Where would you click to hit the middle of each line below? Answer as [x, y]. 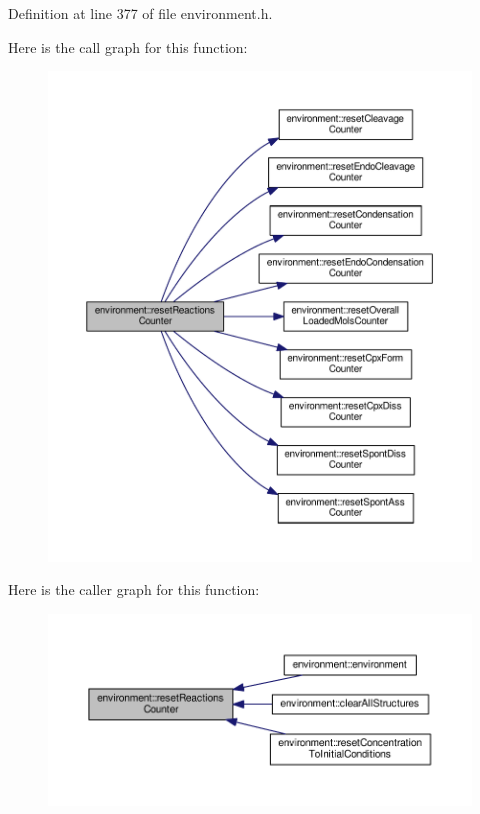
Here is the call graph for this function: [128, 46]
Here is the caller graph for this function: [134, 589]
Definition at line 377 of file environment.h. [140, 13]
